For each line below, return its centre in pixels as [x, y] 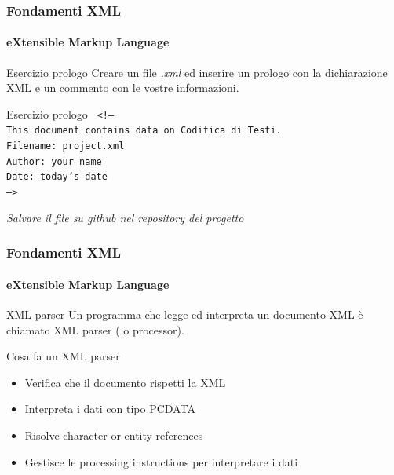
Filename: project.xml [66, 146]
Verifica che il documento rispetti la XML [125, 382]
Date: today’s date [57, 177]
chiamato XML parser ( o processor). [95, 329]
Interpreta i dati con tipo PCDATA [110, 409]
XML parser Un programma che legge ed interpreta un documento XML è [185, 314]
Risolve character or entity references [114, 435]
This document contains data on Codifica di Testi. [144, 131]
